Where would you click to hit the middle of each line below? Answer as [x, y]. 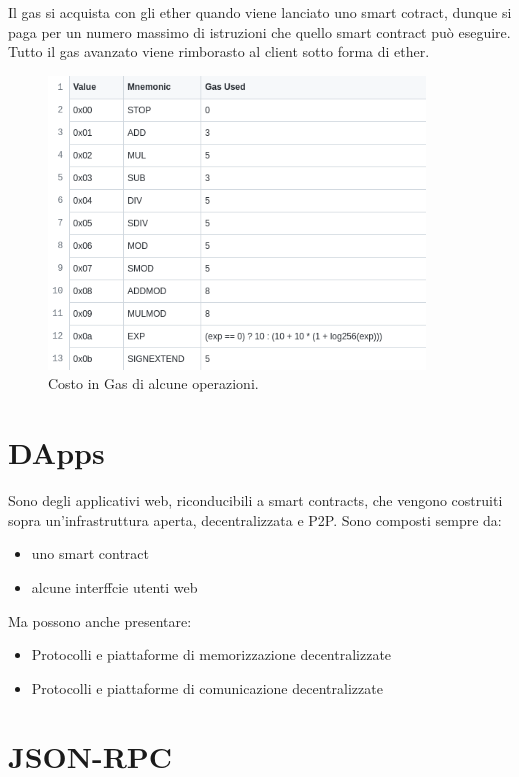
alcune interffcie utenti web [114, 586]
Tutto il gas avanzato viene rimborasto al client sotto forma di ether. [219, 51]
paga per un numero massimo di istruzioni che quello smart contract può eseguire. [259, 31]
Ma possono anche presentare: [100, 620]
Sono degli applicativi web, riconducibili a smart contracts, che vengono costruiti [255, 500]
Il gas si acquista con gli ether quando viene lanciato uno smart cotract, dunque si [260, 12]
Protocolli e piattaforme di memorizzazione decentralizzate [211, 654]
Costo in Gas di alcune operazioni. [153, 383]
